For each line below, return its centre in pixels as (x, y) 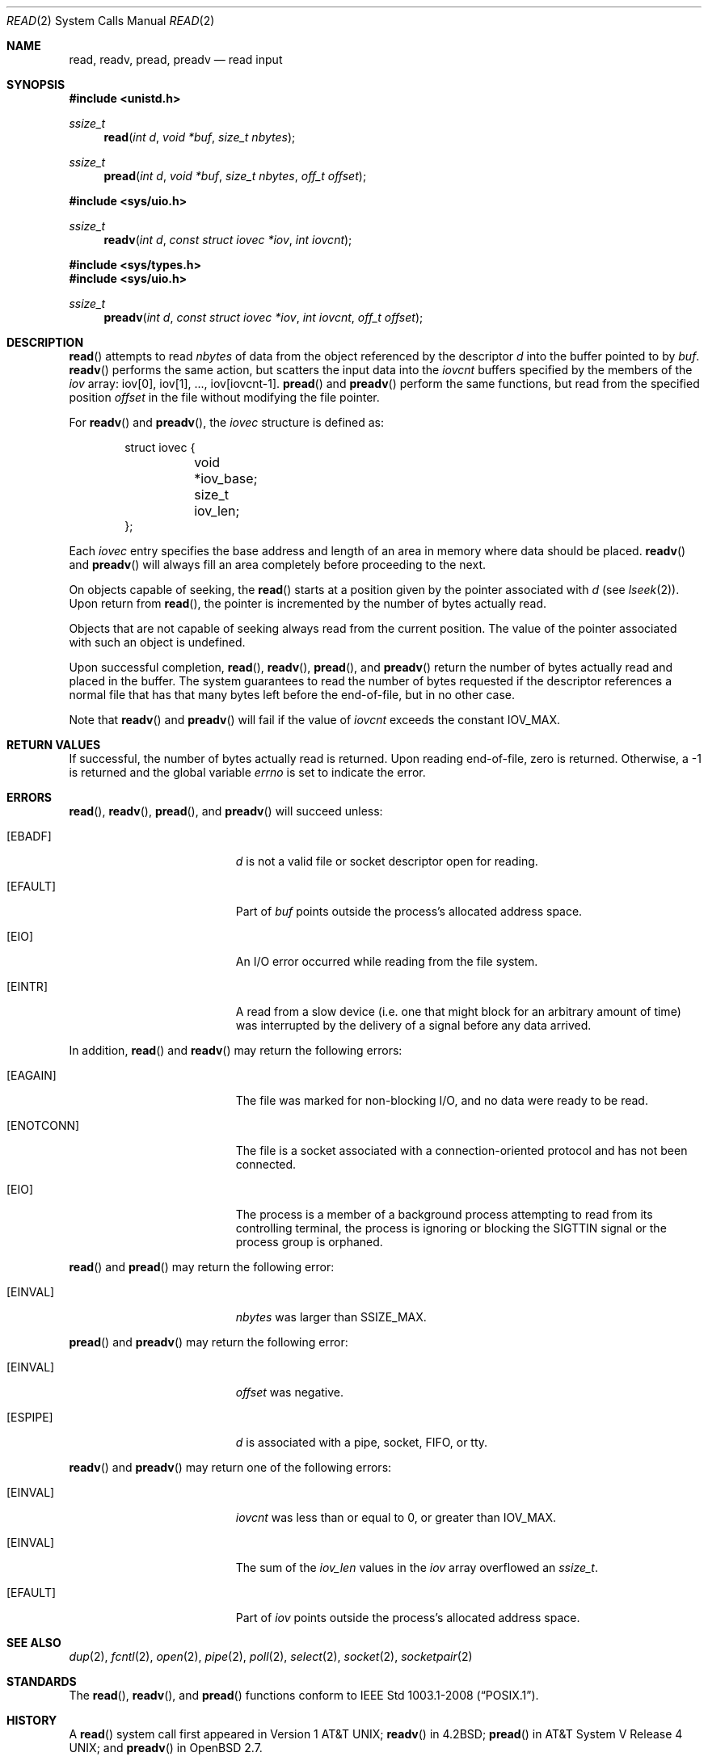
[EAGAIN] (32, 1075)
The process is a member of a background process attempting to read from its (444, 1214)
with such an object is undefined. (157, 642)
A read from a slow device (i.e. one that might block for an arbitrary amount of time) (458, 1011)
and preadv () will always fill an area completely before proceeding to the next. (277, 565)
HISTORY (32, 1720)
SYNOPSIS (36, 84)
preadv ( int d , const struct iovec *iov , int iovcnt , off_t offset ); (263, 317)
